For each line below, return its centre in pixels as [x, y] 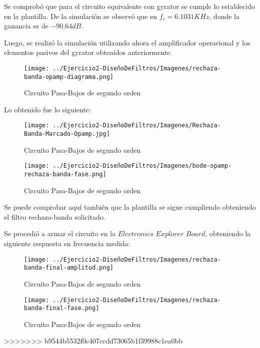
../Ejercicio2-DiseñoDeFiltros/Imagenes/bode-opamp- [142, 166]
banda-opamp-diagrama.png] [69, 77]
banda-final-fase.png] [62, 308]
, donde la [224, 16]
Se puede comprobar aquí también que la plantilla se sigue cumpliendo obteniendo [130, 207]
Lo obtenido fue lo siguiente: [47, 109]
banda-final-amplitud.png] [69, 268]
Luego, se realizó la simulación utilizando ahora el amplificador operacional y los [127, 42]
